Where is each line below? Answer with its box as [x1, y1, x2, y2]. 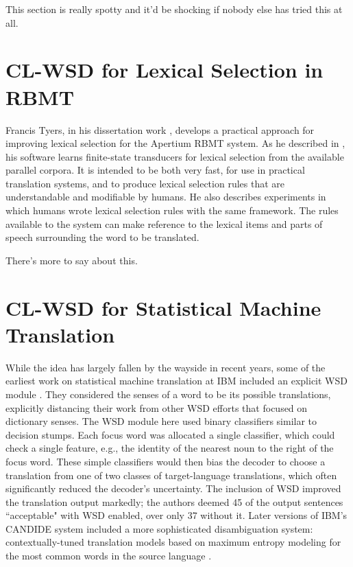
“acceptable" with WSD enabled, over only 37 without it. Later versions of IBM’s [5, 508, 348, 522]
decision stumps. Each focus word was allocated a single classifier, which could [5, 427, 335, 441]
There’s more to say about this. [5, 253, 138, 267]
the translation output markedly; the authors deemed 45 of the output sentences [5, 494, 343, 509]
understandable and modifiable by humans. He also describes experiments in [5, 189, 326, 204]
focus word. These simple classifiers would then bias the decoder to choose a [5, 454, 326, 468]
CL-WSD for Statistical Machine [5, 293, 321, 321]
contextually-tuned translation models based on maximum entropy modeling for [5, 535, 341, 549]
